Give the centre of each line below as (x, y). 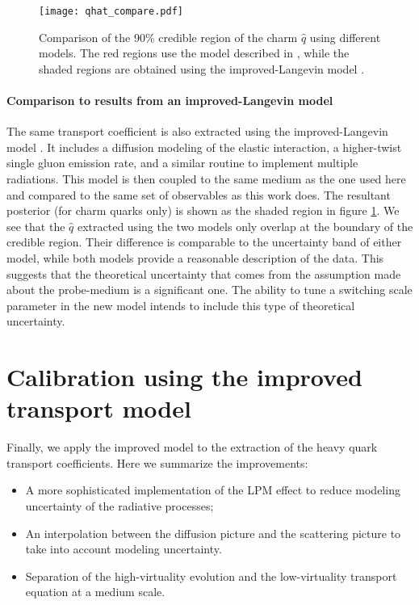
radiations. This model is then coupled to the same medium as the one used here (206, 179)
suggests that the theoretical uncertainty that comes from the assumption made (204, 273)
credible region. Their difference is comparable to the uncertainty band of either (204, 242)
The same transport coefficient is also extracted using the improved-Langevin (197, 131)
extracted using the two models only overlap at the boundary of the (245, 226)
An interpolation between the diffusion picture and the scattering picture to (213, 533)
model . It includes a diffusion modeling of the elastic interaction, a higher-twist (204, 147)
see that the (36, 226)
